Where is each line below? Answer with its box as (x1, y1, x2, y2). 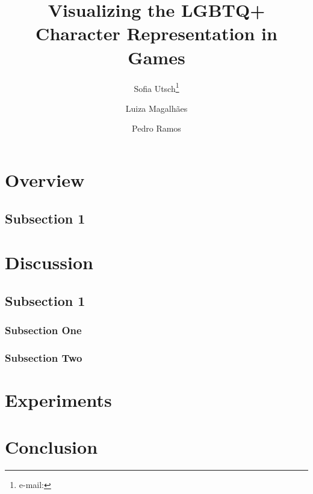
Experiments (5, 387, 112, 412)
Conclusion (5, 435, 98, 459)
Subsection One (5, 322, 82, 337)
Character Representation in (36, 21, 277, 46)
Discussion (5, 250, 93, 275)
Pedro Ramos (132, 122, 181, 135)
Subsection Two (5, 350, 82, 365)
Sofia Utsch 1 (134, 80, 179, 94)
